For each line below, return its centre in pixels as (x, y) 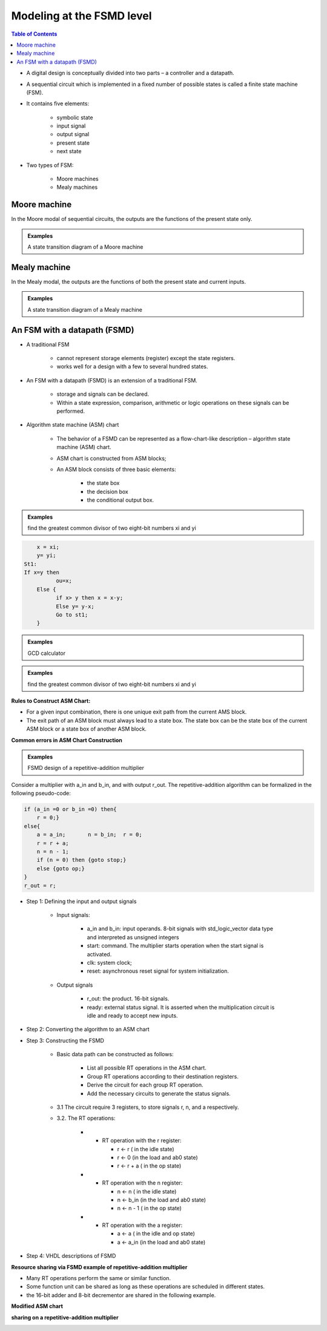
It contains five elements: (58, 104)
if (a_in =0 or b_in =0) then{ (71, 809)
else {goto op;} (61, 868)
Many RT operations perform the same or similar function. (99, 1278)
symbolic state (75, 117)
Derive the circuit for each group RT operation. (145, 1085)
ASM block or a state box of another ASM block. (86, 729)
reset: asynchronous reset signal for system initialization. (158, 971)
